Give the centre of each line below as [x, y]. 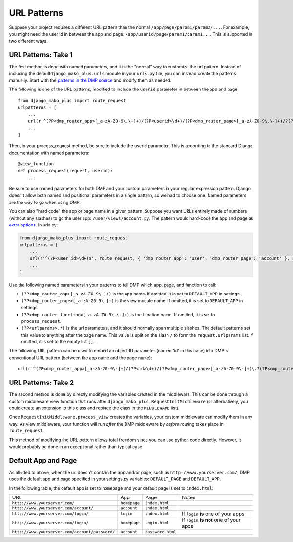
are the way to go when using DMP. [45, 202]
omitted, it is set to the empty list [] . [58, 342]
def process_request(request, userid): [65, 171]
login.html [157, 523]
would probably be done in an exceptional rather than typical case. [76, 446]
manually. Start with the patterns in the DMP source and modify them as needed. [90, 80]
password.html [161, 531]
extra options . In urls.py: [33, 225]
